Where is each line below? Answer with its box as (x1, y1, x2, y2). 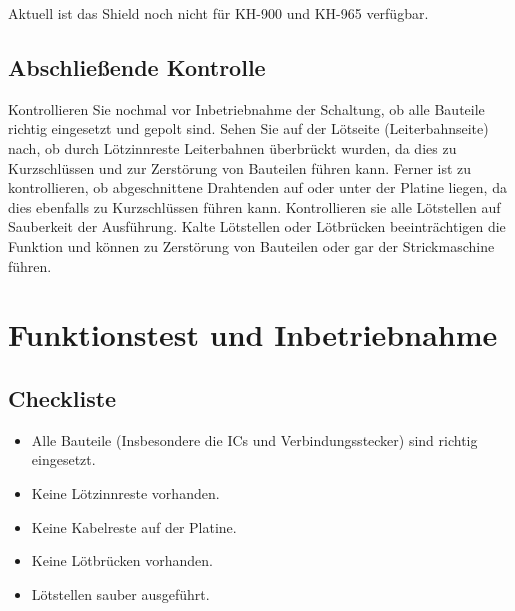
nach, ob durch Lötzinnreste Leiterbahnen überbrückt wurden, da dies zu (8, 137, 457, 158)
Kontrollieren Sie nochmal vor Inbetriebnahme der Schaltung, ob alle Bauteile (8, 98, 485, 119)
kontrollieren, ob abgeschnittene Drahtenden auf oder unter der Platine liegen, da (8, 177, 507, 198)
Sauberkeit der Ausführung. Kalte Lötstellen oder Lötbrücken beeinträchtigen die (8, 216, 506, 237)
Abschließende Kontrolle (8, 51, 266, 82)
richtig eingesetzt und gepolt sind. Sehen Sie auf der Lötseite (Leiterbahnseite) (8, 118, 489, 139)
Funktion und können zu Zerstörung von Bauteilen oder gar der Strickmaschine (8, 235, 495, 256)
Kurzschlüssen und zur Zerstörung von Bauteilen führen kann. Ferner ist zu (8, 157, 472, 178)
